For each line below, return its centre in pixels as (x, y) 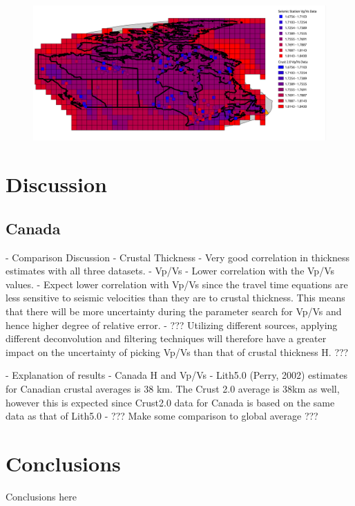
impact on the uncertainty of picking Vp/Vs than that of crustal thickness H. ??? (177, 352)
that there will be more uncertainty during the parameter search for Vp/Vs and (174, 311)
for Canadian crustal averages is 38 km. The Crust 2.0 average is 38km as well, (173, 388)
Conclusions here (41, 496)
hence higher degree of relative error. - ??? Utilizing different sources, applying (172, 325)
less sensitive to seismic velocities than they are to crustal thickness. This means (175, 298)
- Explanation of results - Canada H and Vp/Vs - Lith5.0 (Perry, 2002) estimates (176, 375)
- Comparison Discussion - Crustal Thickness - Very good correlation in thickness (178, 257)
